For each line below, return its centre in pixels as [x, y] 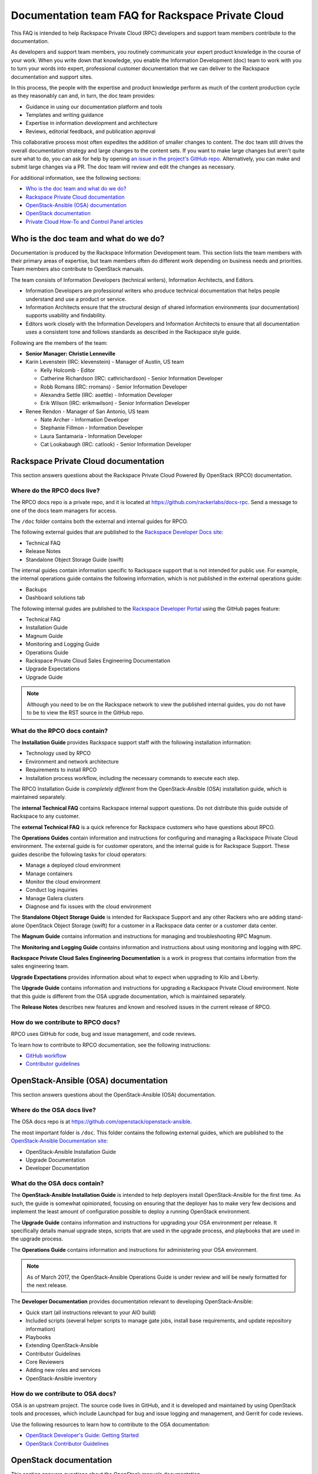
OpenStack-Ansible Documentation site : [59, 1141]
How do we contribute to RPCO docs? [66, 1022]
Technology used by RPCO [58, 753]
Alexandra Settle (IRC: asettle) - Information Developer [107, 394]
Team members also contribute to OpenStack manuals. [77, 269]
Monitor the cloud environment [63, 881]
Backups [36, 589]
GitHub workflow [46, 1055]
